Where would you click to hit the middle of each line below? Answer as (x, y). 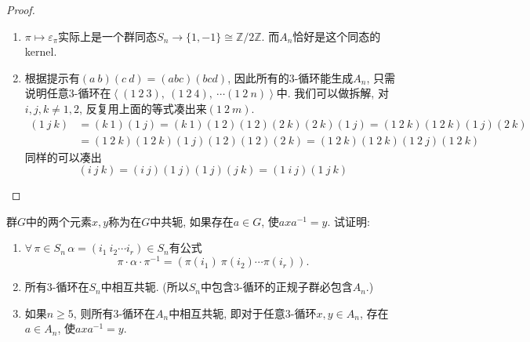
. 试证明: (348, 221)
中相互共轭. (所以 (145, 287)
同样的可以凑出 (63, 156)
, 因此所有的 (258, 77)
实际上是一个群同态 (108, 36)
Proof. (21, 9)
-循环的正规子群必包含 (296, 287)
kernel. (41, 51)
